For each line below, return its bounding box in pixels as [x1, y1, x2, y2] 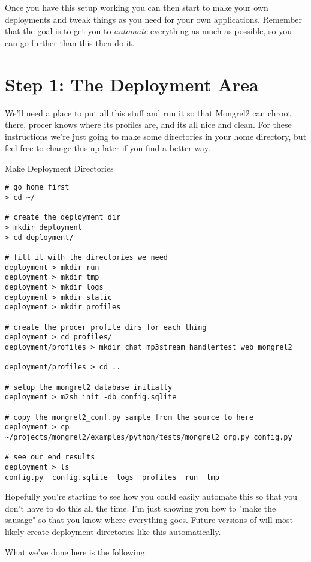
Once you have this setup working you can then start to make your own [5, 1, 268, 13]
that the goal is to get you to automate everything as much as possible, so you [5, 25, 292, 37]
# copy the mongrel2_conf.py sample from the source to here [5, 413, 254, 422]
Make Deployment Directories [5, 161, 114, 174]
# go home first [5, 183, 70, 192]
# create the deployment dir [5, 213, 121, 222]
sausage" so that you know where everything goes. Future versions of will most [5, 513, 293, 526]
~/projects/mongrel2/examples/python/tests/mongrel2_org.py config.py [5, 432, 292, 441]
